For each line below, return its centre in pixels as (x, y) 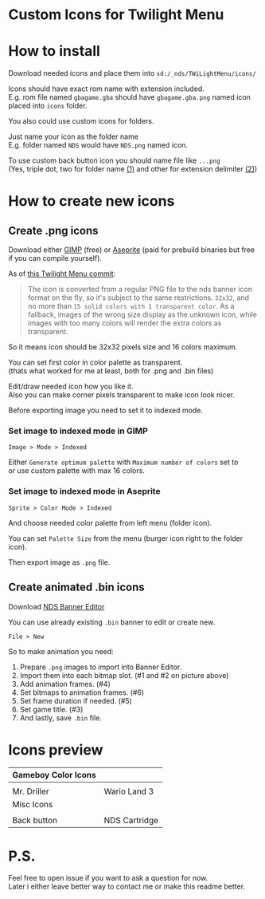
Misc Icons (33, 805)
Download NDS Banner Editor (57, 606)
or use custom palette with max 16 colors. (76, 471)
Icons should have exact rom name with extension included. (106, 89)
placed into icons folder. (48, 106)
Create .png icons (53, 230)
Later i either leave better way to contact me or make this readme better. (127, 886)
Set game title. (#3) (51, 709)
